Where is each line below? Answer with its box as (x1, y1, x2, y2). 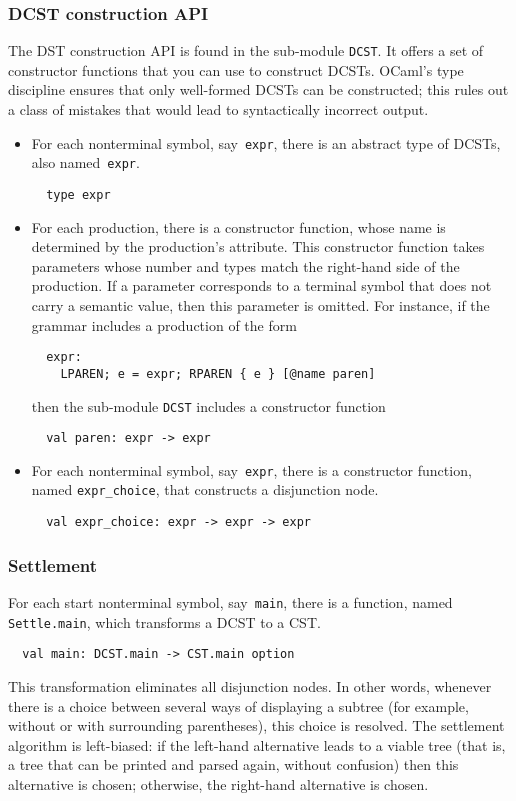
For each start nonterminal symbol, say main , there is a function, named (8, 592, 453, 612)
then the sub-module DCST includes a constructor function (31, 395, 386, 416)
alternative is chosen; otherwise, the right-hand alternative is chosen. (8, 773, 429, 794)
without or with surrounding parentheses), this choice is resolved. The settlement (8, 715, 505, 736)
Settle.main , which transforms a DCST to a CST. (8, 611, 321, 632)
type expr (46, 187, 111, 202)
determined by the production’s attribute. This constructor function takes (31, 236, 485, 257)
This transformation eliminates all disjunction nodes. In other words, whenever (8, 675, 492, 696)
